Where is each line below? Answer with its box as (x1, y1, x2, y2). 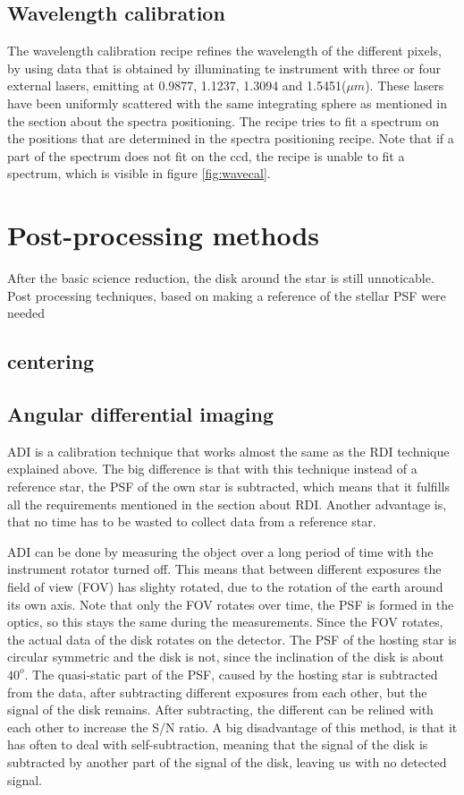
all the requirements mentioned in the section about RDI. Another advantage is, (7, 494, 447, 513)
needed (7, 303, 45, 322)
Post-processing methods (7, 217, 320, 253)
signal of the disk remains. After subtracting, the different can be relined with (7, 700, 434, 719)
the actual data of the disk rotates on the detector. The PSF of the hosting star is (7, 629, 457, 648)
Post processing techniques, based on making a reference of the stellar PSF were (7, 286, 446, 304)
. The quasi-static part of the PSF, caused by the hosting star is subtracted (24, 664, 438, 683)
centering (7, 347, 95, 375)
